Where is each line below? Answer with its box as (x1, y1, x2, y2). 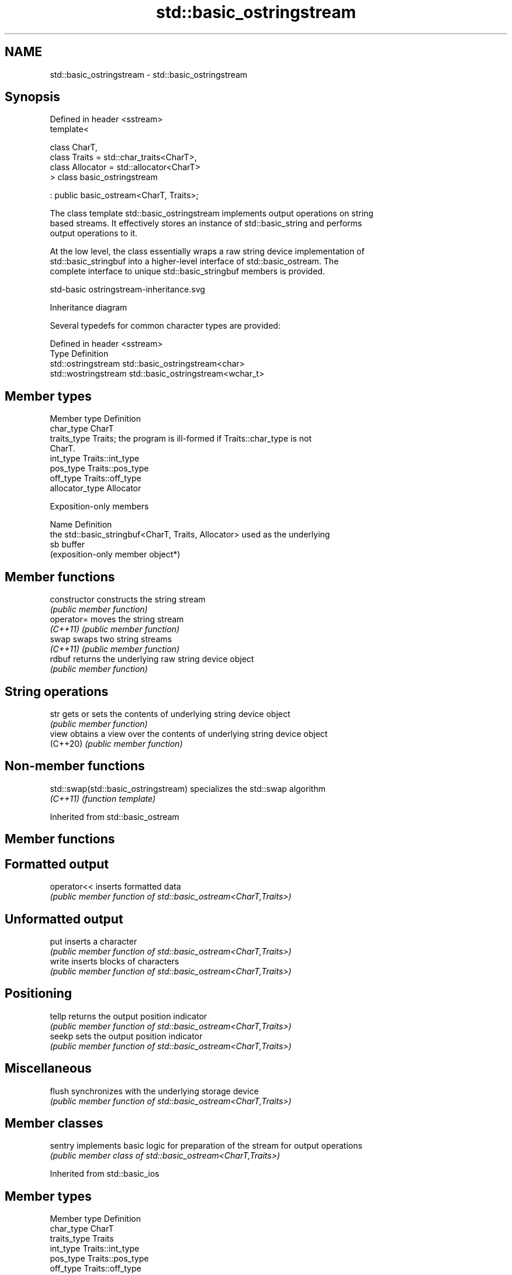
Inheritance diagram (50, 302, 127, 313)
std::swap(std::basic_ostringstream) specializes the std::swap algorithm (50, 783, 326, 794)
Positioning (5, 986, 72, 1001)
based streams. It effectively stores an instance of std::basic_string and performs (50, 218, 362, 229)
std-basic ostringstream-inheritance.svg (50, 284, 205, 295)
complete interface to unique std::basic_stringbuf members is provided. (50, 266, 325, 277)
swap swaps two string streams (50, 634, 172, 645)
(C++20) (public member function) (50, 738, 183, 749)
